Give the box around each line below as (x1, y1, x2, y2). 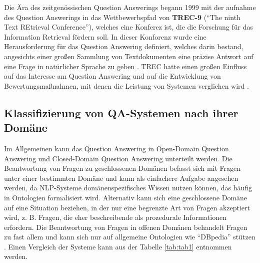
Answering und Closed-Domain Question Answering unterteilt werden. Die (4, 153, 232, 163)
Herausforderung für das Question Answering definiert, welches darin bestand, (4, 41, 243, 52)
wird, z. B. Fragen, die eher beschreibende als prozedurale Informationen (4, 212, 226, 222)
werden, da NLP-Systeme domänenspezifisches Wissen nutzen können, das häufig (4, 182, 252, 193)
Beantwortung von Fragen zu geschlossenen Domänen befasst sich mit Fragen (4, 163, 241, 173)
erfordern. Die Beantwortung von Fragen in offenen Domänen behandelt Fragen (4, 221, 247, 232)
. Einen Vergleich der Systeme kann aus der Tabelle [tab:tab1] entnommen (4, 241, 232, 251)
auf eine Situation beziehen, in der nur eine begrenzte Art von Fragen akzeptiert (4, 202, 250, 212)
